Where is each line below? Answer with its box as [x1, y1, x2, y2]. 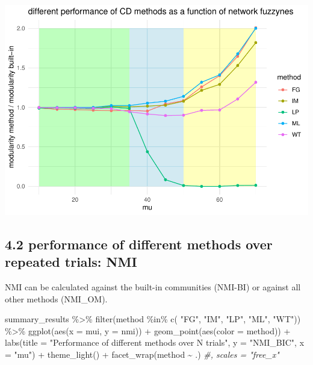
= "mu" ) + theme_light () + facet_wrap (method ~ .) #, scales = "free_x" [5, 348, 279, 361]
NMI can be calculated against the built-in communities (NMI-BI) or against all [5, 281, 301, 293]
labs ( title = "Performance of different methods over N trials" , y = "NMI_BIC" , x [5, 336, 305, 349]
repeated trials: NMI [5, 252, 137, 271]
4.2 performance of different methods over [5, 234, 273, 253]
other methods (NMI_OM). [5, 292, 108, 305]
